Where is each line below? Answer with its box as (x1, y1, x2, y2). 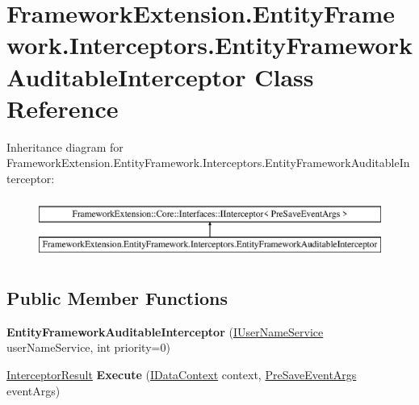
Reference (6, 91, 119, 124)
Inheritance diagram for (6, 138, 124, 155)
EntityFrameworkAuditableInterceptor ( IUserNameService (6, 323, 324, 340)
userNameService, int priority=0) (6, 339, 170, 356)
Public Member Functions (6, 286, 228, 311)
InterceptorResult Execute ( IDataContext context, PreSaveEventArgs (6, 366, 357, 383)
